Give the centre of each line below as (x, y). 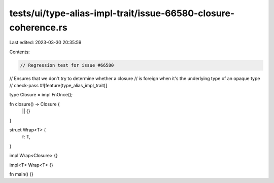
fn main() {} (22, 174)
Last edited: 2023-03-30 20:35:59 (45, 43)
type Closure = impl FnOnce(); (41, 95)
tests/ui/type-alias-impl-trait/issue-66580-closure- (122, 13)
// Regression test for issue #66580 (67, 65)
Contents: (20, 52)
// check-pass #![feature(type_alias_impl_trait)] (58, 86)
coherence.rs (39, 27)
